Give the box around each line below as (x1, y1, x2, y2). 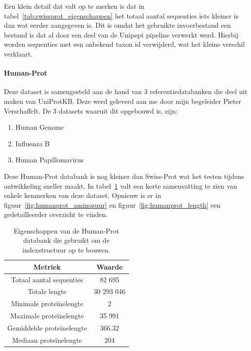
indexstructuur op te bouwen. (22, 245, 110, 255)
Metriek (33, 261, 61, 272)
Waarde (96, 261, 123, 272)
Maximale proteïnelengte (10, 311, 84, 321)
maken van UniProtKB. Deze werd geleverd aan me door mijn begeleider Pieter (4, 96, 241, 106)
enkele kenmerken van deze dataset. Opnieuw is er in (4, 190, 161, 200)
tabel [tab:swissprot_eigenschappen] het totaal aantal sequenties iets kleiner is (4, 10, 239, 20)
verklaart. (4, 48, 33, 58)
